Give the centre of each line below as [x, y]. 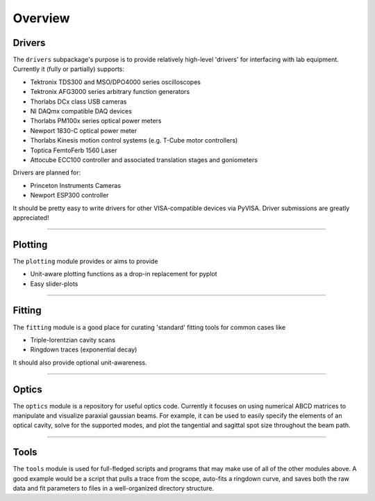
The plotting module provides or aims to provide [85, 261]
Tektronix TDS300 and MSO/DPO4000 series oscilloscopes [116, 82]
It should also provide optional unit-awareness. [80, 363]
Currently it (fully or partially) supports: [69, 69]
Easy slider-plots [54, 284]
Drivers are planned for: [47, 173]
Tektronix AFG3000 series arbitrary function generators [110, 92]
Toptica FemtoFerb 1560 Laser [74, 150]
